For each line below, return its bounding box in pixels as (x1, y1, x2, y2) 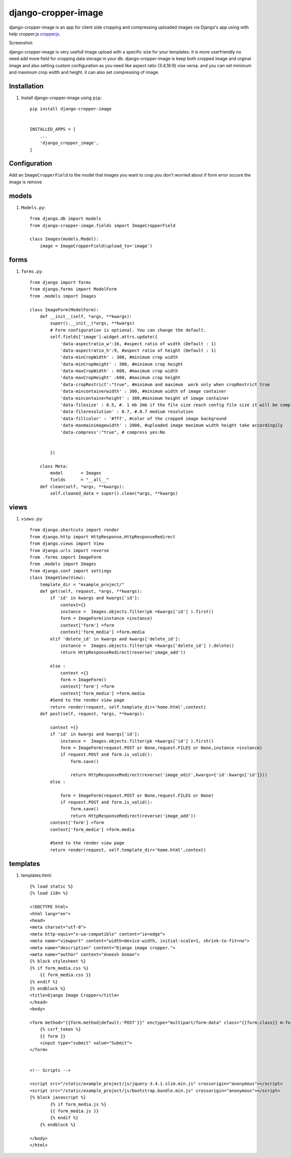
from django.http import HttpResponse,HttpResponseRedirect (30, 534, 176, 539)
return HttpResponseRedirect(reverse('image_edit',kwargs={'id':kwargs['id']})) (70, 772, 268, 778)
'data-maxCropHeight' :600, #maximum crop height (60, 375, 181, 380)
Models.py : (21, 204, 46, 210)
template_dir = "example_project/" (39, 582, 125, 587)
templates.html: (21, 872, 52, 878)
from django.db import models (30, 216, 102, 221)
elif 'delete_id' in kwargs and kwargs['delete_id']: (50, 636, 181, 641)
